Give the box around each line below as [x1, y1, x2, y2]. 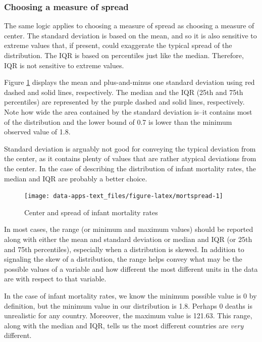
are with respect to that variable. [4, 273, 107, 284]
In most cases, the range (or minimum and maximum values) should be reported [4, 224, 253, 234]
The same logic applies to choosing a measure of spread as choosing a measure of [4, 20, 254, 31]
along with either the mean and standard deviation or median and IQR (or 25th [4, 233, 252, 244]
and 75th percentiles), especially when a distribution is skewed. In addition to [4, 243, 244, 254]
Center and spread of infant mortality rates [24, 207, 158, 217]
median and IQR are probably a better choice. [4, 173, 147, 183]
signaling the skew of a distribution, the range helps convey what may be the [4, 254, 242, 264]
